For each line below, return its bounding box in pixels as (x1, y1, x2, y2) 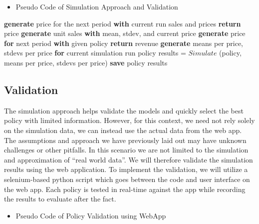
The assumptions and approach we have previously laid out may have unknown (4, 134, 247, 145)
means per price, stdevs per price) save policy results (4, 57, 168, 67)
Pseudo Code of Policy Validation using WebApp (15, 210, 166, 220)
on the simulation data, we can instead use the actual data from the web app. (4, 124, 242, 135)
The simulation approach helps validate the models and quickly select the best (4, 105, 244, 115)
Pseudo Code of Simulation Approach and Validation (15, 1, 178, 11)
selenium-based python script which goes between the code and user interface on (4, 173, 250, 184)
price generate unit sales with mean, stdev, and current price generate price (4, 28, 246, 38)
